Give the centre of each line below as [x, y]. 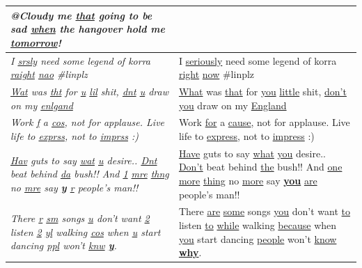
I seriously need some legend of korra [258, 60]
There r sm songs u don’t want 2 [80, 218]
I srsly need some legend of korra [80, 60]
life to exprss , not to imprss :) [75, 136]
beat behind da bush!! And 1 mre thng [90, 174]
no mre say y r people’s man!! [74, 187]
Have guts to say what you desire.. [252, 153]
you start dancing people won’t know [258, 238]
